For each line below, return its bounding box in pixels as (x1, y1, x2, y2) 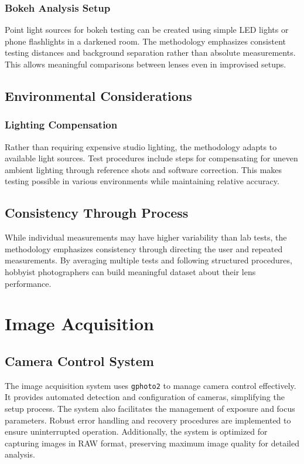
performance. (5, 277, 52, 289)
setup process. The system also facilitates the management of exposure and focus (5, 402, 295, 414)
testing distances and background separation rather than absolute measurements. (5, 46, 296, 59)
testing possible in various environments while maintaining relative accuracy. (5, 175, 279, 187)
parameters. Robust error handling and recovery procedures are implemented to (5, 414, 291, 426)
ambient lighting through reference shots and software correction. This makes (5, 163, 282, 175)
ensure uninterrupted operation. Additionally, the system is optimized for (5, 425, 268, 438)
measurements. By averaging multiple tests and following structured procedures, (5, 254, 292, 266)
